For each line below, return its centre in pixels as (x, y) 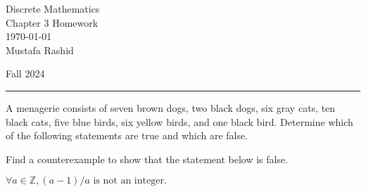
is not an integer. (130, 181)
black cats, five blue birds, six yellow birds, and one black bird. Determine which (179, 121)
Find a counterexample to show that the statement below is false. (147, 159)
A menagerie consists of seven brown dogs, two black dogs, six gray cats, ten (171, 107)
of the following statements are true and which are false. (127, 135)
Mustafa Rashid (40, 50)
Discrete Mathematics (53, 8)
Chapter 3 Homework (52, 22)
